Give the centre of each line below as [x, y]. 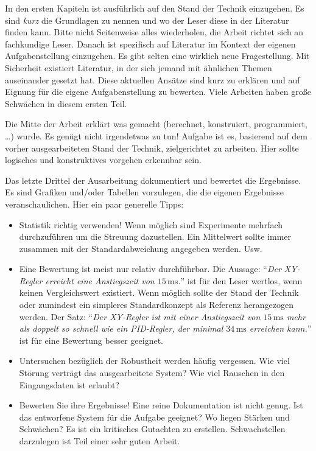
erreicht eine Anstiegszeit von [100, 280]
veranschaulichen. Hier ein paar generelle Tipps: [94, 204]
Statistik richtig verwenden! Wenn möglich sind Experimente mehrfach [151, 224]
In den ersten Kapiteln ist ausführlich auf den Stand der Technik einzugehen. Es [155, 8]
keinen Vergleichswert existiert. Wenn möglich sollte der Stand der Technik [159, 292]
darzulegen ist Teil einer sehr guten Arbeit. [100, 441]
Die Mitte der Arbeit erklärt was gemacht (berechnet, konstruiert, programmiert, [156, 124]
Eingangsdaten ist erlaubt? [69, 384]
